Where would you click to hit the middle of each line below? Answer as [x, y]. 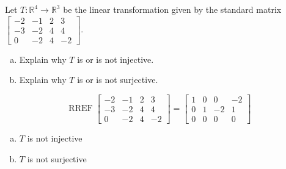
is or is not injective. [116, 59]
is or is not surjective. [118, 80]
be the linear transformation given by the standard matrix [172, 9]
